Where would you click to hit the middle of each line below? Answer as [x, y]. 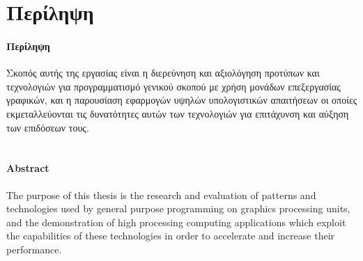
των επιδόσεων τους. [48, 127]
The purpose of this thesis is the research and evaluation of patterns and [161, 195]
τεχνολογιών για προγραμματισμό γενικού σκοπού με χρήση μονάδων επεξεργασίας [173, 86]
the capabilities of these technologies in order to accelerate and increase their [171, 236]
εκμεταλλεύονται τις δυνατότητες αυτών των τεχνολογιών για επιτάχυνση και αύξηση [178, 113]
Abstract [28, 168]
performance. [34, 249]
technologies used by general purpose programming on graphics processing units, [178, 208]
